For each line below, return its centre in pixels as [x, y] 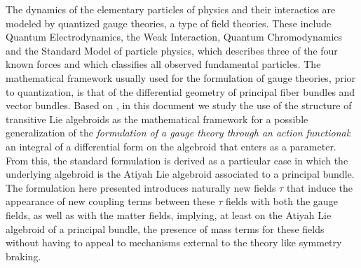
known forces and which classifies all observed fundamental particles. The [163, 64]
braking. [23, 256]
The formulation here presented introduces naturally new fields [141, 187]
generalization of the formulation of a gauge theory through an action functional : [179, 133]
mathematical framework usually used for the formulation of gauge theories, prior [181, 77]
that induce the [320, 187]
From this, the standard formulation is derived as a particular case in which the [177, 160]
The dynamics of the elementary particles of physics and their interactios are [171, 9]
